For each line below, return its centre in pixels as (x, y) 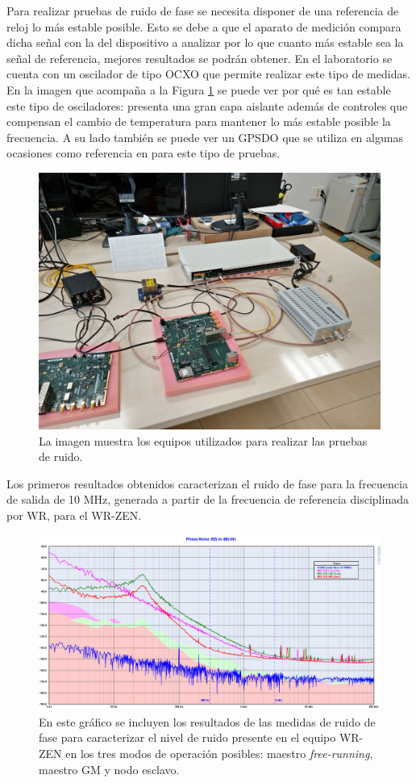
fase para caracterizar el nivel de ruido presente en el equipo (187, 737)
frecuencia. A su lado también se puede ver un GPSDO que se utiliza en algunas (205, 137)
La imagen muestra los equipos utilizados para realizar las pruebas (203, 440)
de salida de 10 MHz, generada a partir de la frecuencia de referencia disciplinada (208, 499)
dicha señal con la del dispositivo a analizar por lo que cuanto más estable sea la (205, 42)
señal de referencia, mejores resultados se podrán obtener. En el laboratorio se (200, 58)
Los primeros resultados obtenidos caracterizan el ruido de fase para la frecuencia (207, 483)
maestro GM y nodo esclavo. (109, 769)
